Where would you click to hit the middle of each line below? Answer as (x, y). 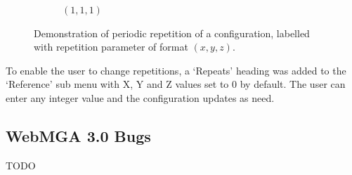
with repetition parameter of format (111, 47)
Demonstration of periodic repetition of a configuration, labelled (172, 33)
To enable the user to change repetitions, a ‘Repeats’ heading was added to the (176, 70)
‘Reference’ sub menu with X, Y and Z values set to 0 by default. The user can (176, 84)
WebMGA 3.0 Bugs (78, 135)
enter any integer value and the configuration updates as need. (140, 97)
